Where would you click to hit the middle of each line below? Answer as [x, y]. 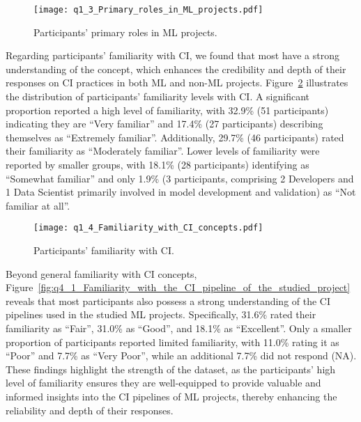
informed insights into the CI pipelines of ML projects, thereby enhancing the [171, 396]
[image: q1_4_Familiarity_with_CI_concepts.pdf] [148, 228]
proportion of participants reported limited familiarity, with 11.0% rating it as [172, 342]
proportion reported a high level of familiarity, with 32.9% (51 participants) [167, 110]
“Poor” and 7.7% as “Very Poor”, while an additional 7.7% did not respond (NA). [181, 355]
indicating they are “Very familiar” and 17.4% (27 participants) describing [164, 124]
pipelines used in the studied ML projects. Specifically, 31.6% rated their [161, 314]
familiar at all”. [38, 205]
